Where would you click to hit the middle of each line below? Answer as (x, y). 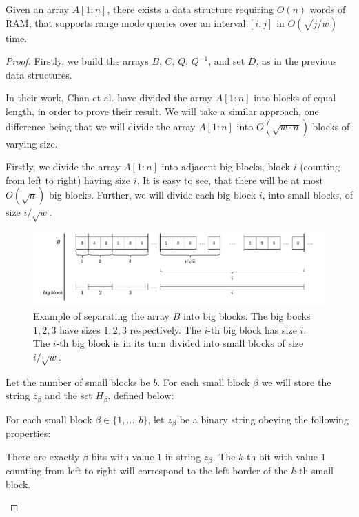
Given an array (37, 9)
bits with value (123, 456)
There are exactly (43, 456)
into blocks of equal (295, 98)
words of (328, 9)
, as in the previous (296, 61)
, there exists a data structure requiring (190, 9)
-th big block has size (252, 329)
